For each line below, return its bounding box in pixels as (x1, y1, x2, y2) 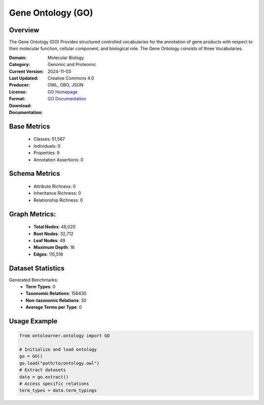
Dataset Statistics (9, 264, 65, 272)
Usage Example (9, 317, 58, 325)
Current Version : (9, 68, 44, 74)
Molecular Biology (47, 54, 84, 61)
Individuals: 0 (33, 143, 61, 149)
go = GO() (19, 354, 43, 359)
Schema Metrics (9, 169, 61, 178)
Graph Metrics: (9, 210, 56, 218)
